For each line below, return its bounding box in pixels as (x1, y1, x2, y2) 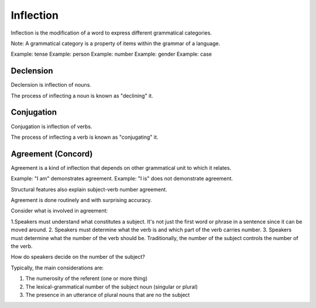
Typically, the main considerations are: (11, 264, 104, 271)
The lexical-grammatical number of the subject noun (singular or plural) (25, 283, 198, 290)
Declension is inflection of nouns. (11, 81, 92, 88)
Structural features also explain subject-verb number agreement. (11, 186, 167, 193)
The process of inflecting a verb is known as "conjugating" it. (11, 134, 159, 141)
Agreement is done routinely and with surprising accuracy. (11, 197, 152, 203)
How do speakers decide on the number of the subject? (11, 254, 146, 261)
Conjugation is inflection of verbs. (11, 123, 93, 130)
